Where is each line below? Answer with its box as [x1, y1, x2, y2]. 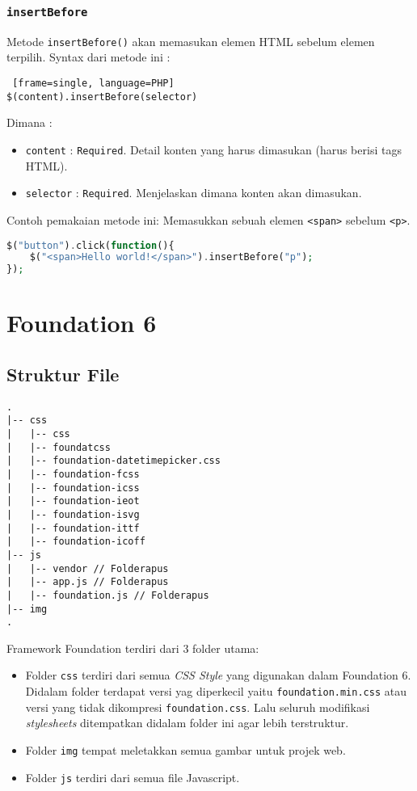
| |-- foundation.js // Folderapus [6, 589, 209, 601]
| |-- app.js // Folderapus [6, 576, 169, 588]
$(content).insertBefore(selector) [6, 90, 198, 103]
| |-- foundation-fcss [6, 468, 140, 480]
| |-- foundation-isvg [6, 508, 140, 520]
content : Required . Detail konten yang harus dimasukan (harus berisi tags [25, 141, 402, 158]
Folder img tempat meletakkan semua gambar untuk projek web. [25, 742, 346, 759]
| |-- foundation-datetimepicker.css [6, 455, 221, 467]
